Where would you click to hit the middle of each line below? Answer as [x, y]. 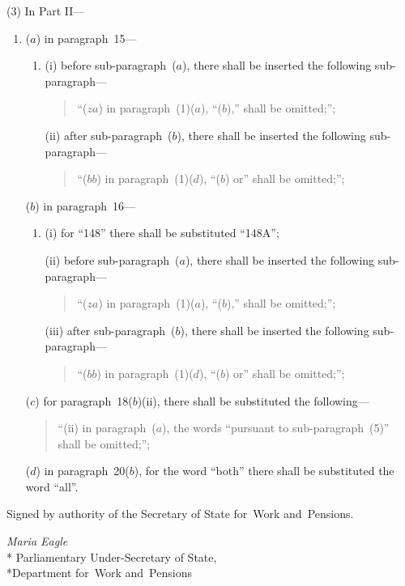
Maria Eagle [37, 541]
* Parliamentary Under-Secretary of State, [112, 556]
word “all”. [52, 486]
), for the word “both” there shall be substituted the [264, 471]
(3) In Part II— [46, 11]
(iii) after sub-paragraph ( [110, 330]
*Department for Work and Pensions [99, 573]
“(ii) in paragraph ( [107, 428]
